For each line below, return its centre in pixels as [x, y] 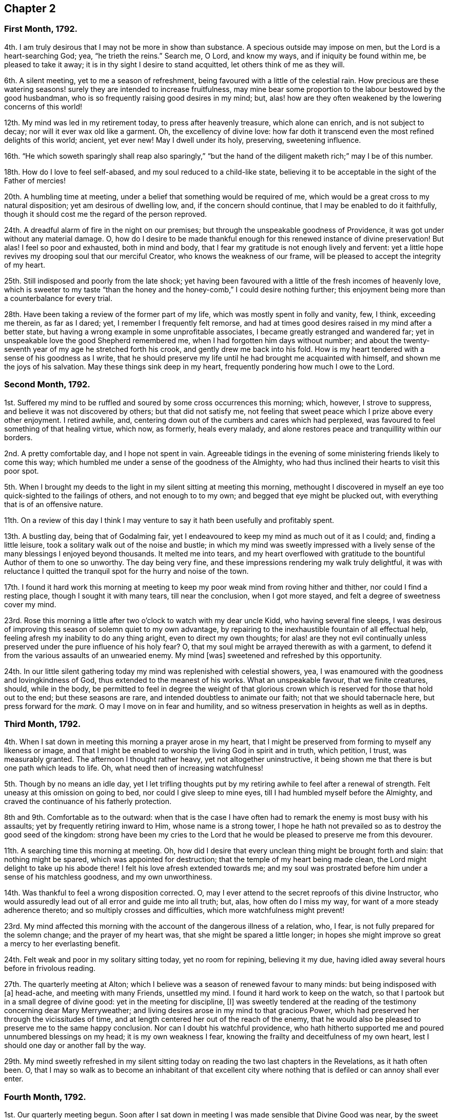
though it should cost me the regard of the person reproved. [106, 214]
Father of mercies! [35, 180]
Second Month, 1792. [47, 385]
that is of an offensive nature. [54, 504]
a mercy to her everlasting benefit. [62, 944]
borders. [18, 437]
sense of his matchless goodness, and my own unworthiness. [108, 877]
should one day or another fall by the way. [75, 1046]
